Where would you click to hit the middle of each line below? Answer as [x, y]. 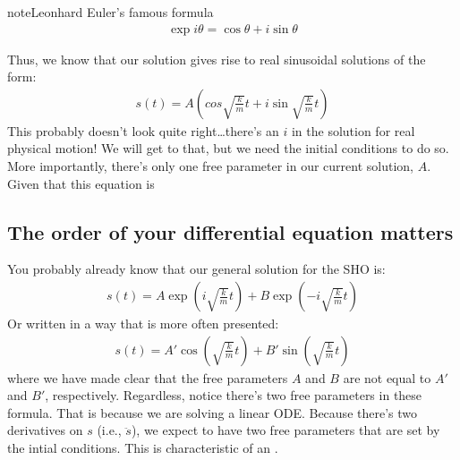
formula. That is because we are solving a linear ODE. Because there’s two [213, 412]
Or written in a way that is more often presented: [143, 324]
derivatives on [45, 430]
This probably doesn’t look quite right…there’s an [143, 130]
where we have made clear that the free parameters [148, 377]
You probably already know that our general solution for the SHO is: [196, 269]
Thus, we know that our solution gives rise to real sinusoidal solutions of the [217, 59]
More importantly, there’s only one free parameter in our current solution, [210, 166]
